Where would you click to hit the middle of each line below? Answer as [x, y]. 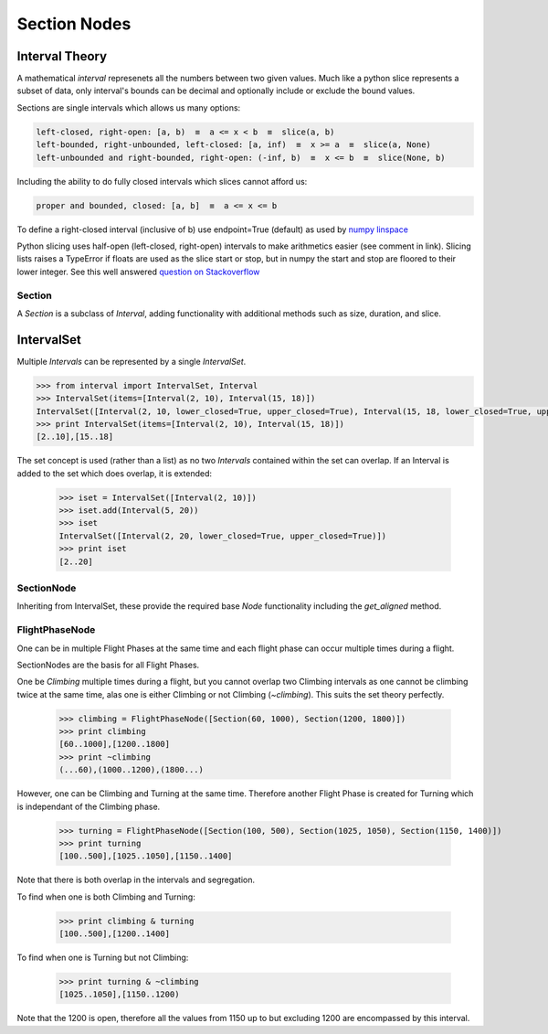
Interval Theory [62, 56]
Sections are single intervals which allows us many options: [129, 107]
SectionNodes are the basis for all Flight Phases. [108, 665]
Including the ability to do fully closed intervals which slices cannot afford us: [162, 181]
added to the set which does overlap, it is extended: [115, 473]
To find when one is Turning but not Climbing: [103, 958]
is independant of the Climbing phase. [89, 806]
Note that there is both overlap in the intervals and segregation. [136, 880]
